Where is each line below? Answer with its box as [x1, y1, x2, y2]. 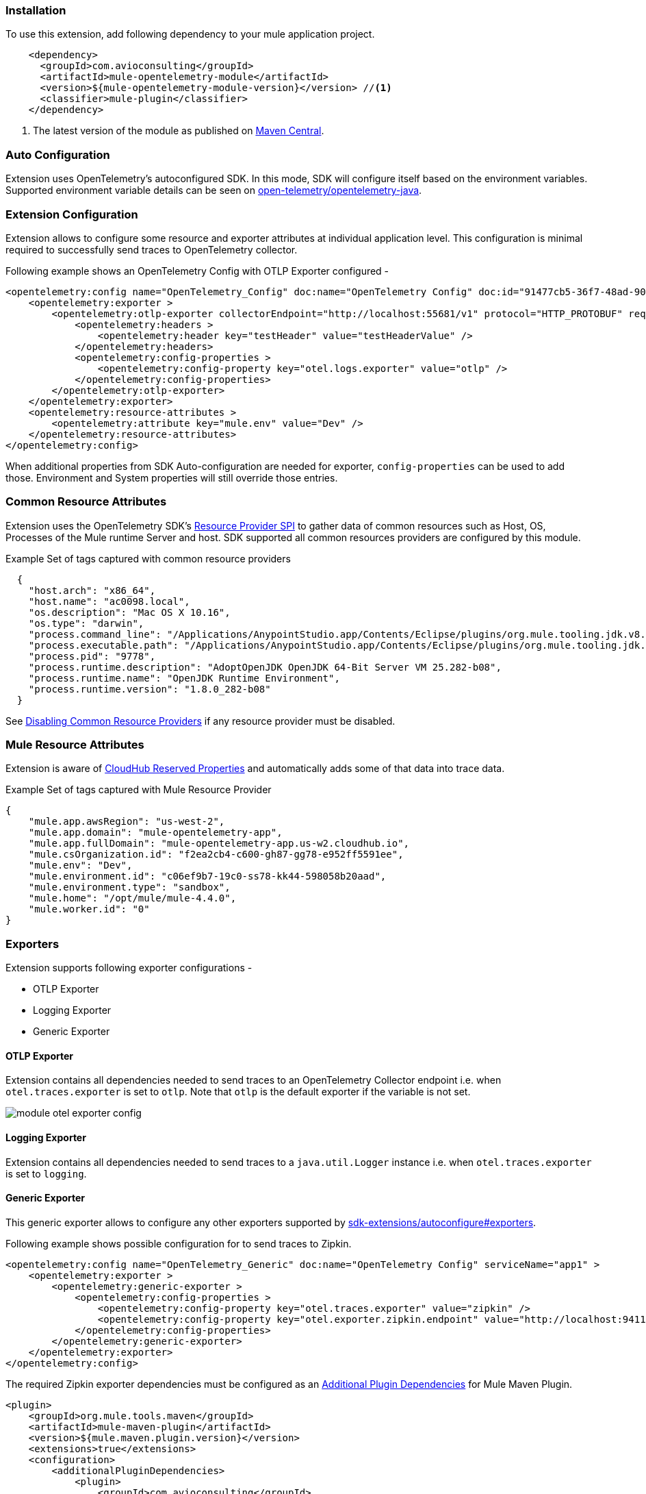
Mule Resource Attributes [5, 738, 144, 751]
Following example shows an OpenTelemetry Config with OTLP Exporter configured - [5, 264, 389, 277]
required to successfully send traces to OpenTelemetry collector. [5, 243, 298, 256]
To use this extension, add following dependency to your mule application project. [5, 28, 375, 40]
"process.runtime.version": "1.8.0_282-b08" [28, 683, 271, 695]
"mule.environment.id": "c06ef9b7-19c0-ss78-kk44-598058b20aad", [28, 871, 387, 882]
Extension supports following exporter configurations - [5, 962, 253, 974]
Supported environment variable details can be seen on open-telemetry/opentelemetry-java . [5, 184, 422, 197]
